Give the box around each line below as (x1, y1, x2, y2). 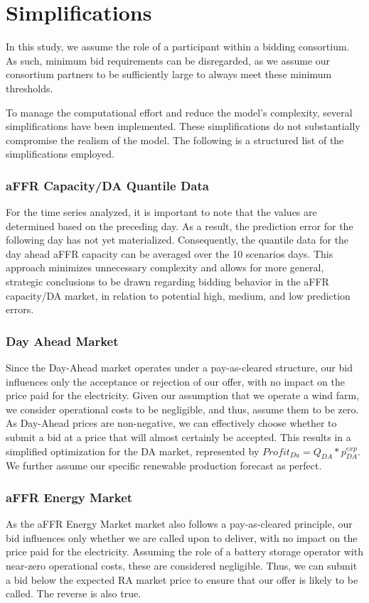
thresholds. (6, 80, 53, 95)
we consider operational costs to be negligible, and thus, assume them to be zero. (6, 401, 359, 416)
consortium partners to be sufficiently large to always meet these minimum (6, 67, 332, 82)
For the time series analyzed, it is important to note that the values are (6, 205, 317, 219)
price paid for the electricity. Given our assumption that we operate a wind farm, (6, 388, 360, 403)
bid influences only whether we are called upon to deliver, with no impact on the (6, 530, 358, 545)
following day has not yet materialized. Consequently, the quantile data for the (6, 232, 349, 247)
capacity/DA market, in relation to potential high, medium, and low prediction (6, 288, 351, 303)
